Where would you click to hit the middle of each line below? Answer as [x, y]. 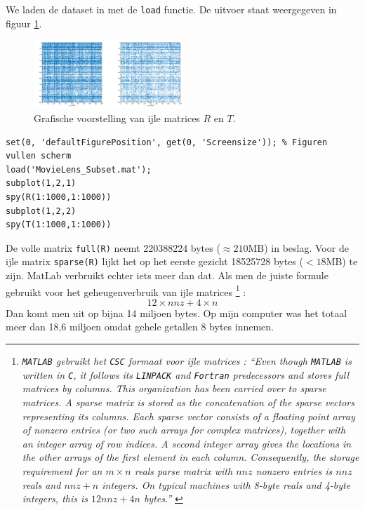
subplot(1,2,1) [41, 183]
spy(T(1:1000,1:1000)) [59, 225]
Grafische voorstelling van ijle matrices [117, 118]
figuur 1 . [24, 23]
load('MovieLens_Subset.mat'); [79, 169]
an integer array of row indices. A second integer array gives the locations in [187, 443]
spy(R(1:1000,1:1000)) [59, 197]
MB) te [342, 261]
